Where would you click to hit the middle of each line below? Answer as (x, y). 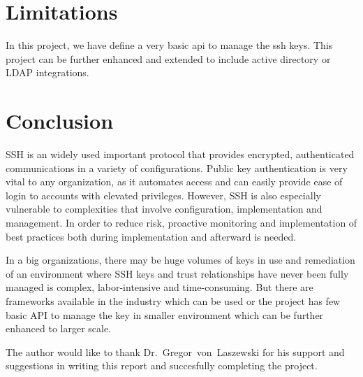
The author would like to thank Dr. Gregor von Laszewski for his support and (175, 351)
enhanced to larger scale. (59, 328)
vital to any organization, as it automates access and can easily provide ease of (174, 182)
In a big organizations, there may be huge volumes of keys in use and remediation (180, 260)
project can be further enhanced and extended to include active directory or (168, 58)
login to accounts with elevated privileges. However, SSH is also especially (163, 195)
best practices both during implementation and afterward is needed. (151, 236)
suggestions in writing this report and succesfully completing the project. (162, 365)
